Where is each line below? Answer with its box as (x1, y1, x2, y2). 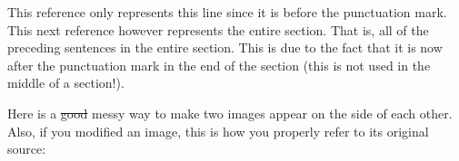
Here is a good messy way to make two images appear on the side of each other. (7, 103, 453, 122)
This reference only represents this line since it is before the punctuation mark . (7, 3, 447, 21)
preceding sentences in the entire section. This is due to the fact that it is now (7, 38, 443, 57)
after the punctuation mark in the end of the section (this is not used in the (7, 55, 431, 74)
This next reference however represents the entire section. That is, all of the (7, 20, 429, 39)
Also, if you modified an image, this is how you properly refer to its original (7, 121, 429, 140)
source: (7, 139, 46, 158)
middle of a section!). (7, 73, 125, 92)
